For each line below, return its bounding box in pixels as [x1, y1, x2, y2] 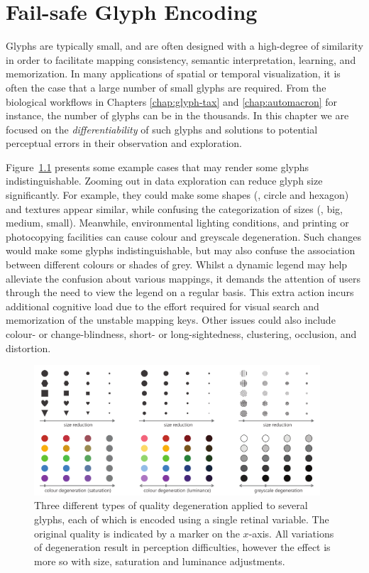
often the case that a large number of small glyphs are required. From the [6, 80, 326, 94]
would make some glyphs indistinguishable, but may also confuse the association [6, 243, 356, 258]
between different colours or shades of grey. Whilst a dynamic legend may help [6, 257, 348, 272]
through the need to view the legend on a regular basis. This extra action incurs [6, 285, 354, 300]
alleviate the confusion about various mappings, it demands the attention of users [6, 271, 360, 285]
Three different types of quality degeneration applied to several [34, 498, 308, 513]
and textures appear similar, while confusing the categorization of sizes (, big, [6, 201, 343, 216]
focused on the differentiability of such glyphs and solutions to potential [6, 121, 318, 136]
